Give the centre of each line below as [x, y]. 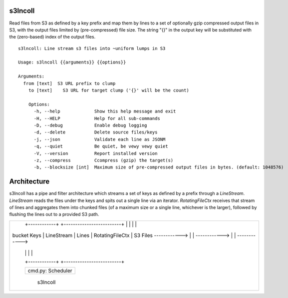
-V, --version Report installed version [96, 153]
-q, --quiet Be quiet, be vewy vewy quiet [101, 146]
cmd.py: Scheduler [50, 270]
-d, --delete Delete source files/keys [96, 132]
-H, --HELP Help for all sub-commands [97, 118]
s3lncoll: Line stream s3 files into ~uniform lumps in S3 [92, 48]
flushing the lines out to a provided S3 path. [54, 214]
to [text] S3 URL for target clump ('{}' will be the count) [109, 90]
